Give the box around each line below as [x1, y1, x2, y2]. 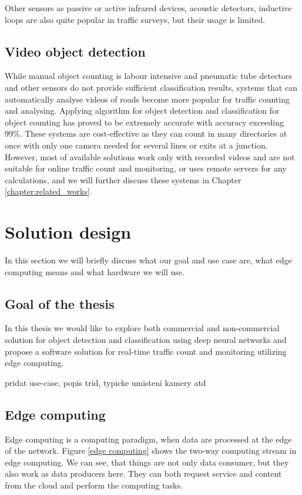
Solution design [5, 220, 132, 244]
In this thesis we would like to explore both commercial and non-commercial [5, 322, 280, 334]
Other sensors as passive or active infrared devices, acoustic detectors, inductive [5, 2, 292, 14]
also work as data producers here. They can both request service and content [5, 467, 282, 480]
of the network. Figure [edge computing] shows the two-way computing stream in [5, 444, 297, 457]
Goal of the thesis [5, 294, 115, 312]
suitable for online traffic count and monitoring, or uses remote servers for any [5, 162, 287, 174]
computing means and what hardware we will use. [5, 265, 184, 278]
